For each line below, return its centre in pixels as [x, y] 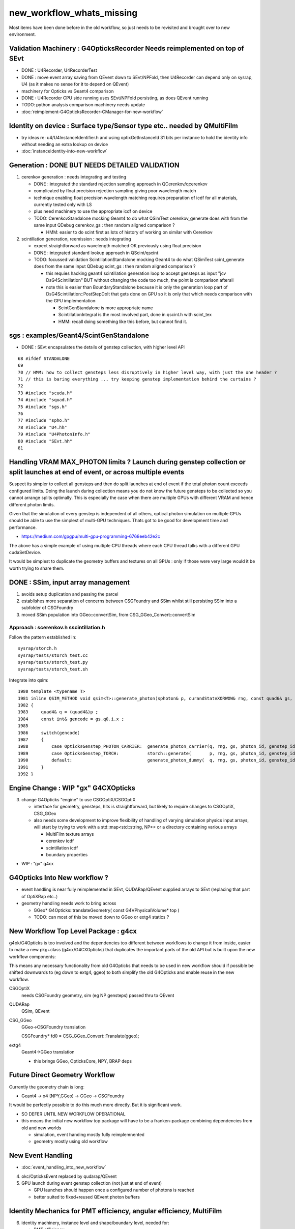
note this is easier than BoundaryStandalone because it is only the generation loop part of [137, 287]
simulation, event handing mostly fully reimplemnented [89, 1134]
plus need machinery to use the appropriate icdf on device [93, 211]
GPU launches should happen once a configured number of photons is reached [114, 1190]
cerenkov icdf [60, 841]
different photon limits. [32, 504]
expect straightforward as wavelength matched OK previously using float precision [118, 246]
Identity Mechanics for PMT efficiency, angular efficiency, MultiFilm [116, 1211]
